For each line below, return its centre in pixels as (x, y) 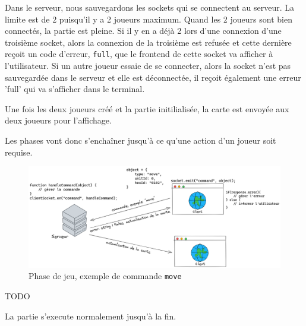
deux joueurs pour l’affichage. (58, 120)
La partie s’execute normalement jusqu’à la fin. (91, 316)
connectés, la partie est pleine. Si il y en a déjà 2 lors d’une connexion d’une (143, 31)
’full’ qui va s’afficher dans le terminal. (75, 89)
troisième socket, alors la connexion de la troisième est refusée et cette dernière (148, 42)
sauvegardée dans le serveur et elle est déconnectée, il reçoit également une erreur (153, 77)
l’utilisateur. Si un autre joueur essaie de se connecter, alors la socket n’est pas (148, 66)
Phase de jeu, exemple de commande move (105, 276)
